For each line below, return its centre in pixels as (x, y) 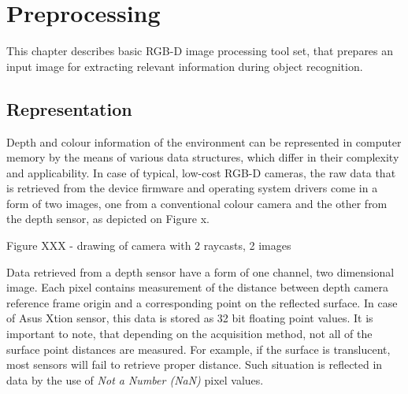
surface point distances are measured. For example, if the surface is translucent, (198, 349)
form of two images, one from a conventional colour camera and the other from (197, 203)
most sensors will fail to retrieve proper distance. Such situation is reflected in (195, 364)
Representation (69, 108)
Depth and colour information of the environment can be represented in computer (204, 141)
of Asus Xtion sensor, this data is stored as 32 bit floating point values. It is (190, 318)
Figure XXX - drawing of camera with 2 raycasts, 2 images (149, 245)
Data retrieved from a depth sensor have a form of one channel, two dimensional (200, 271)
